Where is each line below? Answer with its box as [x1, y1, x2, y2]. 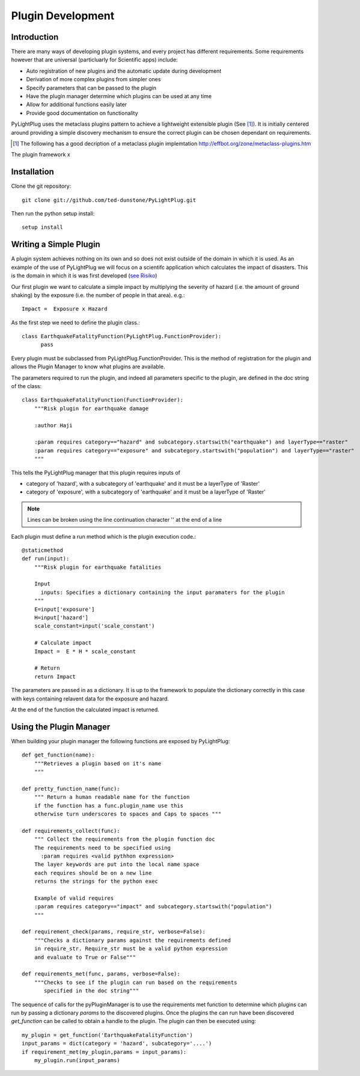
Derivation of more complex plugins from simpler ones [26, 76, 161, 83]
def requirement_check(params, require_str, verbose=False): [22, 929, 206, 935]
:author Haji [34, 422, 73, 428]
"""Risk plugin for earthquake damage [34, 405, 149, 412]
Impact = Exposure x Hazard [22, 306, 108, 312]
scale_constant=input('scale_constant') [34, 623, 156, 629]
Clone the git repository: [11, 182, 72, 190]
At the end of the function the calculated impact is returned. [11, 706, 159, 713]
